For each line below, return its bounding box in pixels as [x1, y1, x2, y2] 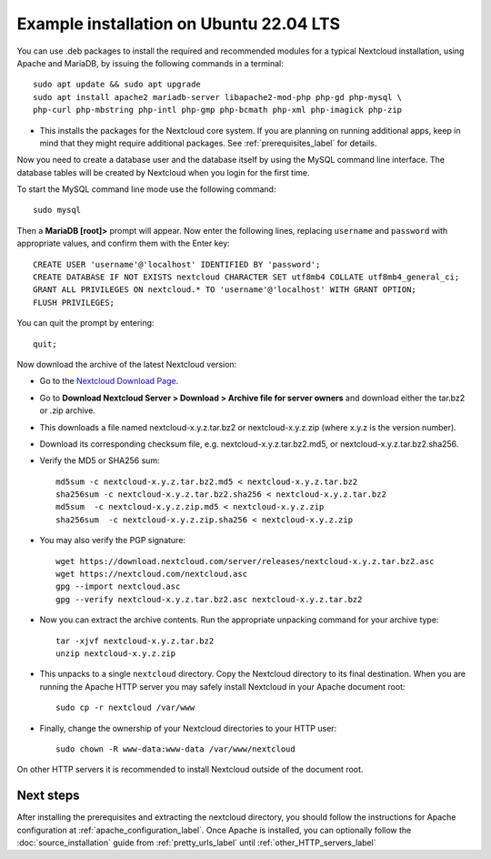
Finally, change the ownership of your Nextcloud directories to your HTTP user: [39, 723, 337, 733]
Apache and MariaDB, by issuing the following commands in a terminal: [16, 57, 284, 68]
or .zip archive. [39, 405, 95, 416]
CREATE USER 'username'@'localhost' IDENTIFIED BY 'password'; [33, 259, 321, 269]
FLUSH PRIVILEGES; [33, 297, 115, 308]
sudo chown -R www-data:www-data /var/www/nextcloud [55, 743, 296, 754]
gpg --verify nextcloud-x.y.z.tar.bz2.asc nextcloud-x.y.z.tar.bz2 [55, 594, 363, 604]
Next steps [16, 788, 80, 803]
